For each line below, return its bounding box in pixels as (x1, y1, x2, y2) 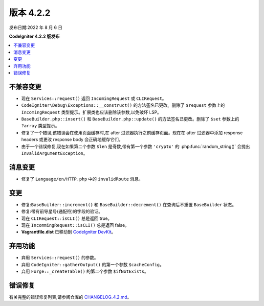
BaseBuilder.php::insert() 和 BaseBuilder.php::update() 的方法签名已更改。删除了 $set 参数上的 (21, 116, 240, 122)
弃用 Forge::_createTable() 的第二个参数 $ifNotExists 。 (21, 268, 149, 274)
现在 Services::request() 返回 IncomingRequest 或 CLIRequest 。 (21, 95, 167, 101)
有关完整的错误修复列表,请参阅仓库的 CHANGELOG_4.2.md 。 (9, 294, 132, 300)
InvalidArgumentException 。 (21, 150, 88, 156)
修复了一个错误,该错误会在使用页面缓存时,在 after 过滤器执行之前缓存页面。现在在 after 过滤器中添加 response (21, 130, 243, 136)
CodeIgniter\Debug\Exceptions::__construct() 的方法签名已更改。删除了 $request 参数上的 (21, 102, 225, 108)
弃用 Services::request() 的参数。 (21, 255, 99, 260)
